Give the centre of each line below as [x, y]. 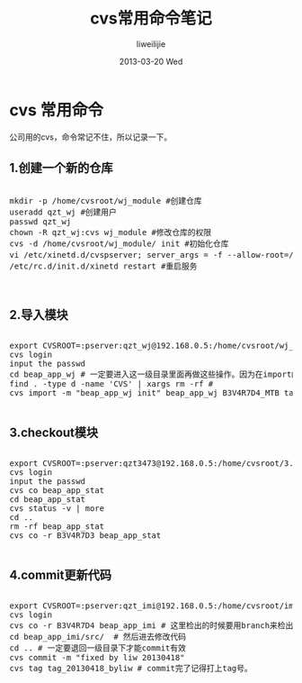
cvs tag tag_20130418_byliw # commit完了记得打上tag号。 [131, 668]
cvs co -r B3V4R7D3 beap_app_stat [85, 536]
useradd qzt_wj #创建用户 [63, 212]
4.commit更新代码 [61, 574]
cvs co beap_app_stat [57, 491]
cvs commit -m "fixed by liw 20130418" [97, 657]
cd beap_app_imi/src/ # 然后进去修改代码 [98, 637]
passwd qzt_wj [40, 221]
